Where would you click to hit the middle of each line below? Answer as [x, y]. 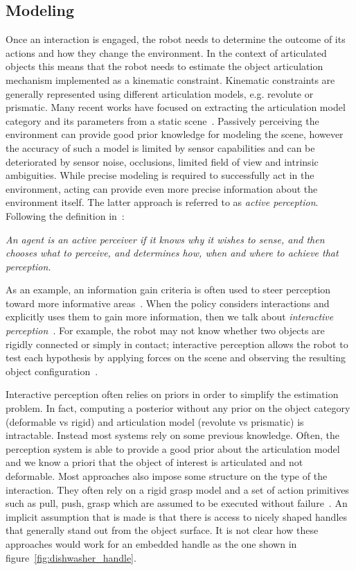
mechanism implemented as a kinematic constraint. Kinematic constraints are [170, 79]
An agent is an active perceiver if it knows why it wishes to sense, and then [165, 239]
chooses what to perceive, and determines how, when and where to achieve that [172, 253]
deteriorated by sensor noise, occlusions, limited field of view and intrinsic [162, 161]
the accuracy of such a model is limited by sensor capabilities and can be [160, 147]
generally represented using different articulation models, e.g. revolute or [160, 93]
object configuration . [52, 371]
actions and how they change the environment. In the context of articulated [166, 52]
